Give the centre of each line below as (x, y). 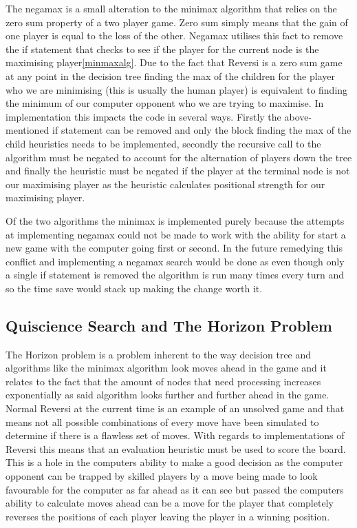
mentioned (28, 130)
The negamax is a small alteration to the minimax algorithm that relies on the (171, 8)
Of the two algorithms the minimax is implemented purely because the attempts (175, 220)
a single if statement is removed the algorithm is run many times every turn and (175, 275)
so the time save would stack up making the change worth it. (134, 288)
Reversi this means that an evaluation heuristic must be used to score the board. (176, 448)
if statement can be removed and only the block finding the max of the (202, 130)
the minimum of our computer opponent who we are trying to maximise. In (165, 103)
